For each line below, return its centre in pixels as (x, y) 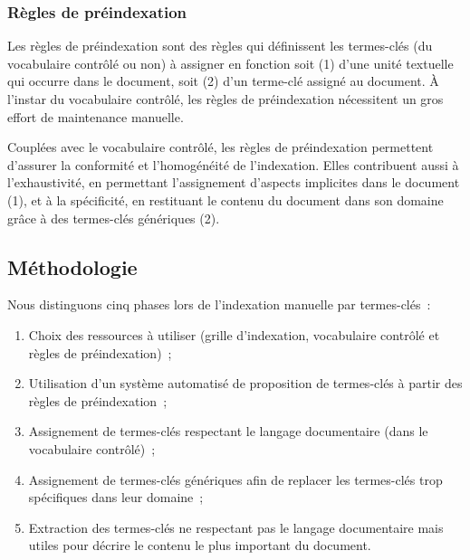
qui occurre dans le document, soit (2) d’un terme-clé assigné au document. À (223, 81)
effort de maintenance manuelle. (96, 116)
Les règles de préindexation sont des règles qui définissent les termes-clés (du (220, 46)
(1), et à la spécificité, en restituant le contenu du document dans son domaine (225, 199)
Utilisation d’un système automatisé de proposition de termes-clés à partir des (245, 383)
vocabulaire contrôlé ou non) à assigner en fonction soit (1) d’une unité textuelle (230, 63)
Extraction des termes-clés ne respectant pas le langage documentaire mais (236, 527)
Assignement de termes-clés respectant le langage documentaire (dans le (228, 431)
